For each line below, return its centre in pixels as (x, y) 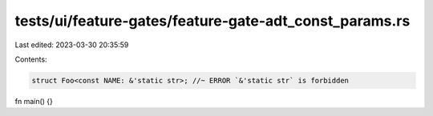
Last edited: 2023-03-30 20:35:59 (72, 45)
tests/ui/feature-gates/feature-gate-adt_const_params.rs (212, 21)
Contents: (31, 59)
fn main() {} (34, 101)
